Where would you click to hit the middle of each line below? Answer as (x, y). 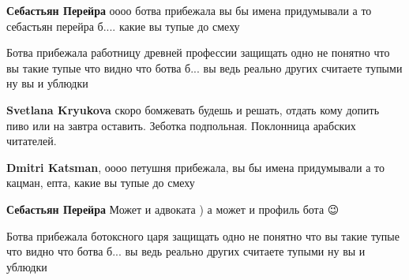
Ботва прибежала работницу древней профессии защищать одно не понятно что (198, 52)
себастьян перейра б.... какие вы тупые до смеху (123, 26)
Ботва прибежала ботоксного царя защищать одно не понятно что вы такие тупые (203, 235)
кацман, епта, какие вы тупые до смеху (101, 183)
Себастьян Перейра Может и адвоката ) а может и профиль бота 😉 (173, 209)
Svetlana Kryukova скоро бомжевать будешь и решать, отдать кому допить (193, 109)
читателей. (32, 141)
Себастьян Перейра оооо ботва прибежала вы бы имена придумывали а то (189, 10)
